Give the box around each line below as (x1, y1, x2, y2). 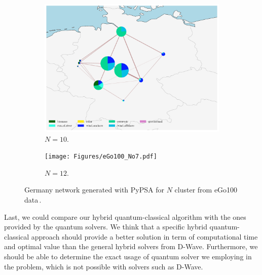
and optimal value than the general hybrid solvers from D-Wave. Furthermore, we (4, 241, 258, 252)
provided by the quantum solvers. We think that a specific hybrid (4, 221, 207, 232)
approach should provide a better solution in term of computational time (31, 231, 258, 242)
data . (24, 194, 42, 205)
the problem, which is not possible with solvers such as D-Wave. (4, 261, 203, 271)
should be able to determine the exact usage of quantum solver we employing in (4, 251, 252, 261)
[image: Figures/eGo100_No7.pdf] (45, 153, 157, 161)
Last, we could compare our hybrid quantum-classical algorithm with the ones (4, 211, 246, 222)
